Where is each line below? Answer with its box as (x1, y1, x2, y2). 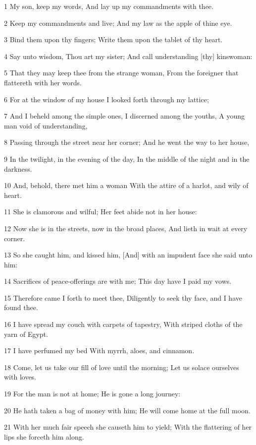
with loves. (4, 372, 37, 382)
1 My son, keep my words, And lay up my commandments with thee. (4, 1, 213, 11)
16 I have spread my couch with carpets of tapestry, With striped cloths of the (4, 319, 243, 329)
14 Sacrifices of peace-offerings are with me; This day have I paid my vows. (4, 276, 232, 286)
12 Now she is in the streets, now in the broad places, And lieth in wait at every (4, 223, 248, 233)
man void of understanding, (4, 120, 88, 130)
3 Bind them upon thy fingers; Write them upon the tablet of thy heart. (4, 34, 223, 45)
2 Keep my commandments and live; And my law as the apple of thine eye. (4, 17, 232, 28)
